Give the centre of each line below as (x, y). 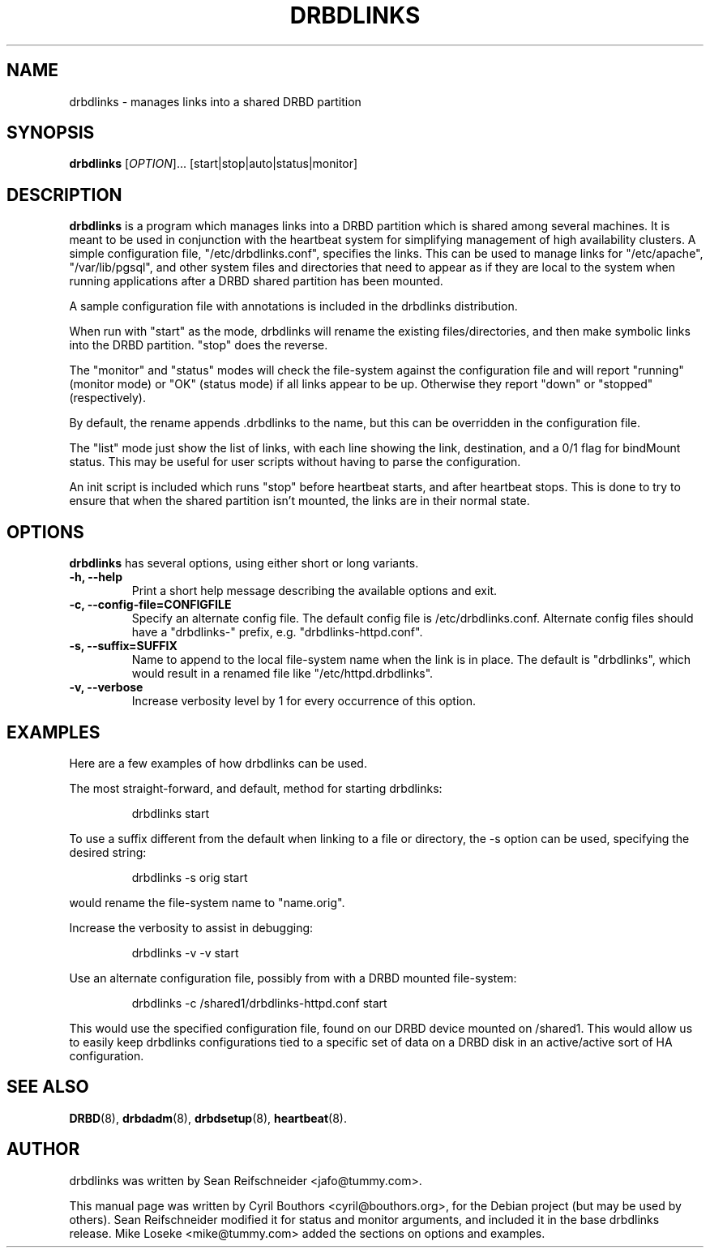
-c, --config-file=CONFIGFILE (150, 605)
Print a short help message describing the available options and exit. (314, 591)
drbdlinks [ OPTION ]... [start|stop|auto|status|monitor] (214, 164)
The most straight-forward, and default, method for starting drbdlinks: (256, 788)
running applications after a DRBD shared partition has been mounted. (256, 281)
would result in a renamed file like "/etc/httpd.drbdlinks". (282, 674)
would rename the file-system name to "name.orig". (207, 902)
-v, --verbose (106, 687)
